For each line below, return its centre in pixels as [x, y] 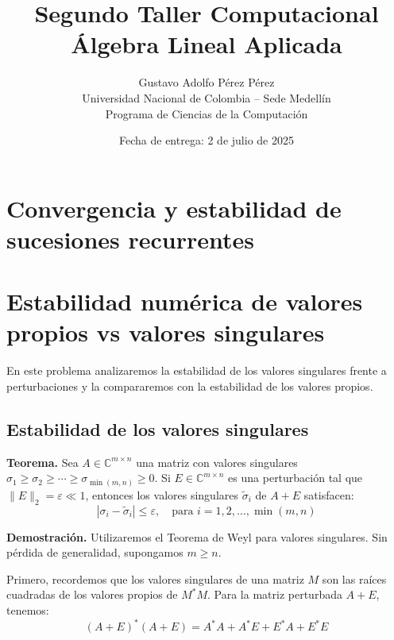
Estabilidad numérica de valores [185, 301]
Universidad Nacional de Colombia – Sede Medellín [207, 97]
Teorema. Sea [42, 462]
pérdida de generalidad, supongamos [95, 552]
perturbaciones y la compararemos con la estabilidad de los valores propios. [190, 386]
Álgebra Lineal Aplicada [207, 44]
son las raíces [354, 578]
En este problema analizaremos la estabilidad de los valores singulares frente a [197, 370]
